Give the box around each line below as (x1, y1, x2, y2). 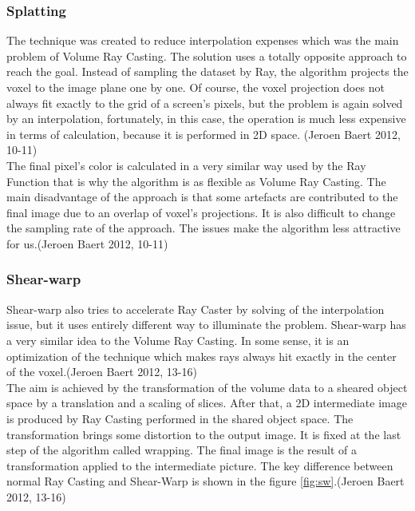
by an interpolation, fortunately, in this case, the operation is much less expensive (6, 110, 406, 127)
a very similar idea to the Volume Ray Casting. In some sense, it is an (6, 331, 350, 348)
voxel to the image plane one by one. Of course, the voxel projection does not (6, 79, 385, 95)
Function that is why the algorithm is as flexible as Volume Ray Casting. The (6, 172, 386, 189)
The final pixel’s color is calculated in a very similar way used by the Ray (6, 156, 366, 173)
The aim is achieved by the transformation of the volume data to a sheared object (6, 378, 408, 395)
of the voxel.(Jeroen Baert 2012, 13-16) (6, 363, 197, 380)
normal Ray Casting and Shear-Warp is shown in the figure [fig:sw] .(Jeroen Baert (6, 473, 405, 489)
